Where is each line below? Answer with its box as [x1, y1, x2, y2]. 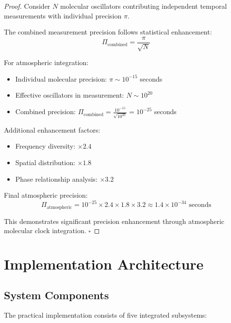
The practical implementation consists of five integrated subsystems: [4, 310, 207, 320]
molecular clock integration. [4, 225, 86, 236]
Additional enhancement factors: [4, 124, 100, 135]
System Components [4, 287, 109, 302]
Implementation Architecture [4, 254, 204, 274]
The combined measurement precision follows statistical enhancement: [4, 27, 212, 37]
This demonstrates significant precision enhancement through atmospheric [4, 216, 225, 226]
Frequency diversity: [15, 141, 76, 151]
